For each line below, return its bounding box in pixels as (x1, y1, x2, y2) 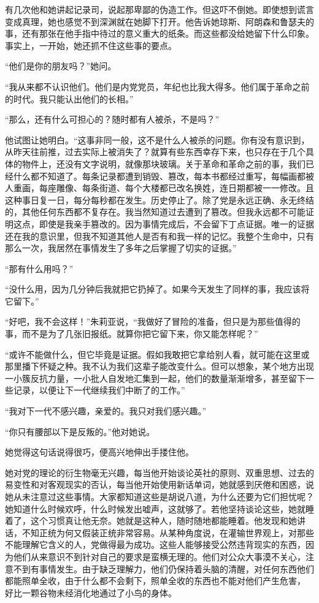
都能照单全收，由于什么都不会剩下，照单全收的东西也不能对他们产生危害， (5, 574, 306, 587)
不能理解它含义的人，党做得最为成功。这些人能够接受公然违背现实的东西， (5, 538, 306, 551)
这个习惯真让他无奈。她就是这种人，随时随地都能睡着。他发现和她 (30, 514, 297, 527)
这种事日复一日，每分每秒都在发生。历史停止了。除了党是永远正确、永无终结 (5, 193, 314, 206)
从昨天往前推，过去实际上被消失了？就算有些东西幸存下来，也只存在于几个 (5, 145, 306, 158)
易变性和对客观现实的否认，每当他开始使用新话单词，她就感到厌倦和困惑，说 (5, 478, 314, 491)
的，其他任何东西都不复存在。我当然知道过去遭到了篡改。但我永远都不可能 (5, 205, 306, 218)
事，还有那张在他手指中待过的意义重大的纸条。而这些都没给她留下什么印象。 (5, 27, 314, 40)
